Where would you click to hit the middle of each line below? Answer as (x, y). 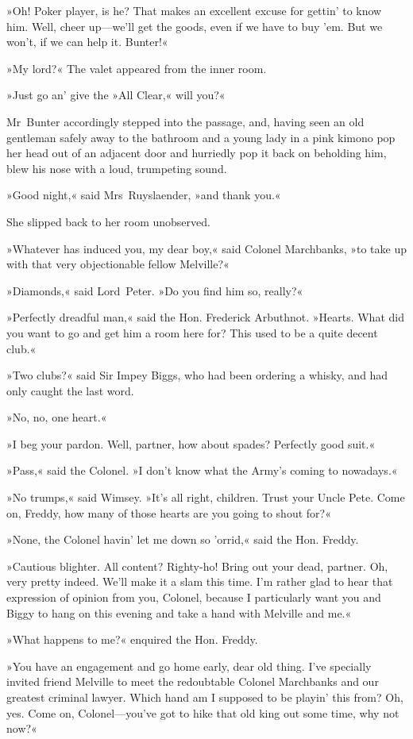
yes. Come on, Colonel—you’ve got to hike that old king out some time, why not (203, 712)
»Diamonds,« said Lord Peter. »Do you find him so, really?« (155, 290)
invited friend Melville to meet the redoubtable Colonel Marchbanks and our (193, 681)
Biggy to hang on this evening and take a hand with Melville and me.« (179, 612)
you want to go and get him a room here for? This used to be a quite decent (192, 332)
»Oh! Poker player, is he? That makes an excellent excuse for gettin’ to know (194, 10)
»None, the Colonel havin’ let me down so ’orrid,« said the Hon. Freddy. (183, 539)
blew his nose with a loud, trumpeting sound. (117, 168)
